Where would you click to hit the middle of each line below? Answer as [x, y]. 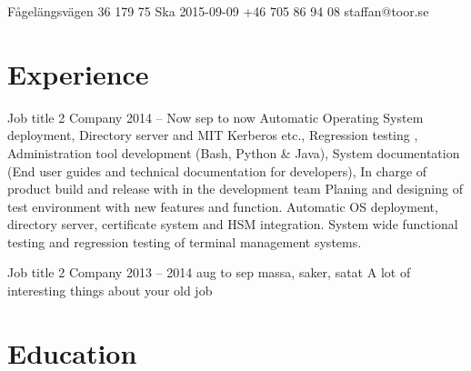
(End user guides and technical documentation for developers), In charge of [217, 170]
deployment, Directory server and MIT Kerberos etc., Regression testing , [213, 135]
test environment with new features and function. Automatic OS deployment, [223, 206]
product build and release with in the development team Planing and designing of [235, 189]
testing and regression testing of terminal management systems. [185, 241]
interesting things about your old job [110, 291]
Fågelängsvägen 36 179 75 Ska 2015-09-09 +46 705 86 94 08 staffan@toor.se [218, 11]
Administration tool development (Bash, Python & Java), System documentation [234, 152]
